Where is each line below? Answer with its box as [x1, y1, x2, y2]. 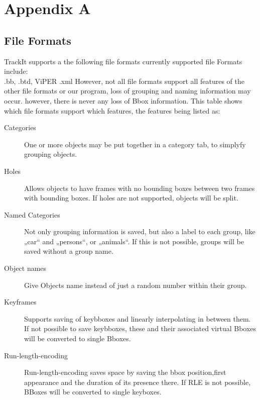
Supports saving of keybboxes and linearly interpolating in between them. [24, 313, 251, 324]
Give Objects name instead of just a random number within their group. [24, 279, 247, 290]
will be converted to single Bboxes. [24, 333, 131, 344]
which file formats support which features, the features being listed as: [4, 105, 220, 116]
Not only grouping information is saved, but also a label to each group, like [24, 226, 255, 237]
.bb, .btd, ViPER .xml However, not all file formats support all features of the [4, 75, 244, 86]
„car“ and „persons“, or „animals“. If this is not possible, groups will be [24, 236, 244, 246]
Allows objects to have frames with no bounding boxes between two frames [24, 182, 255, 193]
